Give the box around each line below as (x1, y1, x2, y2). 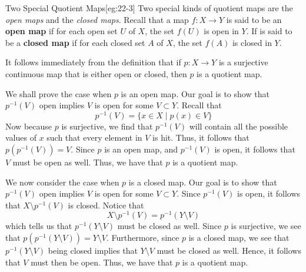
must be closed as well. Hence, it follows (157, 244, 301, 257)
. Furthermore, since (106, 231, 179, 244)
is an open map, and (104, 143, 178, 155)
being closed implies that (48, 244, 138, 257)
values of (5, 131, 36, 144)
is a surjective (218, 56, 268, 68)
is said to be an (226, 13, 282, 25)
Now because (5, 120, 52, 132)
